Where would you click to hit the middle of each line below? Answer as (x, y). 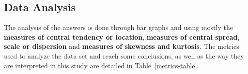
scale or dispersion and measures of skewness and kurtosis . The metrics (122, 46)
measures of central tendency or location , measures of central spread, (122, 37)
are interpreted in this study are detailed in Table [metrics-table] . (101, 65)
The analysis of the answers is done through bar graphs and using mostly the (118, 27)
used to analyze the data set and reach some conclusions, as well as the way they (124, 55)
